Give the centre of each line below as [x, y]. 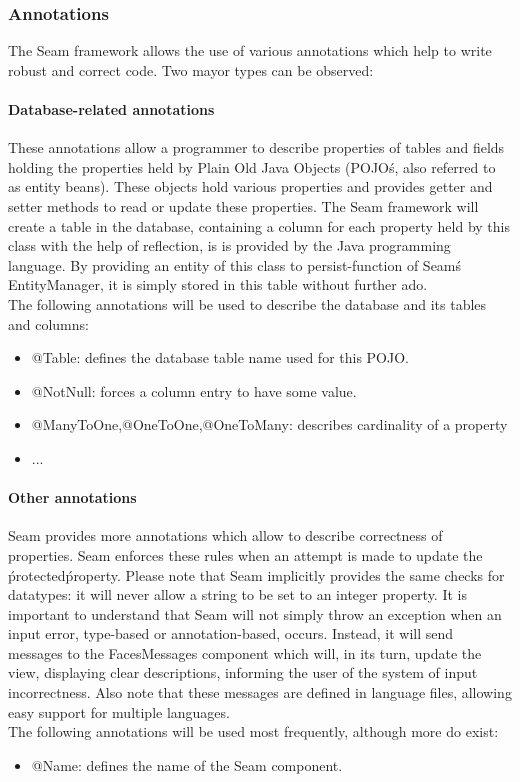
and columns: [48, 323]
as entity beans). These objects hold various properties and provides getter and [250, 186]
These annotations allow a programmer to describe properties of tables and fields [256, 147]
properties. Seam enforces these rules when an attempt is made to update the [245, 554]
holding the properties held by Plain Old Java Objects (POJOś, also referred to [252, 166]
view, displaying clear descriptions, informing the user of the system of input [243, 672]
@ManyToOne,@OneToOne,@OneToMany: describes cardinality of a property [269, 424]
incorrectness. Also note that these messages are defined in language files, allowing [260, 692]
